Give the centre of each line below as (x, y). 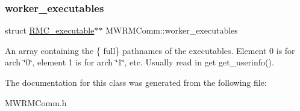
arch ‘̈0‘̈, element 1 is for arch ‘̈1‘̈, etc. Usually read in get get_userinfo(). (139, 62)
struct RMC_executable (50, 30)
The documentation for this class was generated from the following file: (136, 82)
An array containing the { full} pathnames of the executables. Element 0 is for (150, 50)
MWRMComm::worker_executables (172, 30)
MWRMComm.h (36, 102)
